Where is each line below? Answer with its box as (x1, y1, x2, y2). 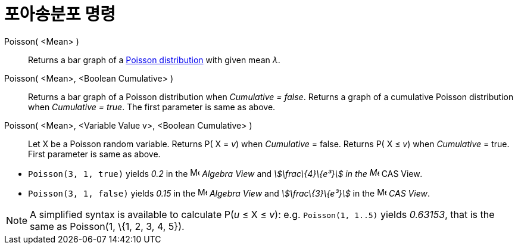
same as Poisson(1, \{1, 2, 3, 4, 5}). (30, 220, 185, 232)
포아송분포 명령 (4, 4, 116, 24)
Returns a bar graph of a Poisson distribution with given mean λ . (28, 54, 280, 65)
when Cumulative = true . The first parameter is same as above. (28, 101, 276, 112)
